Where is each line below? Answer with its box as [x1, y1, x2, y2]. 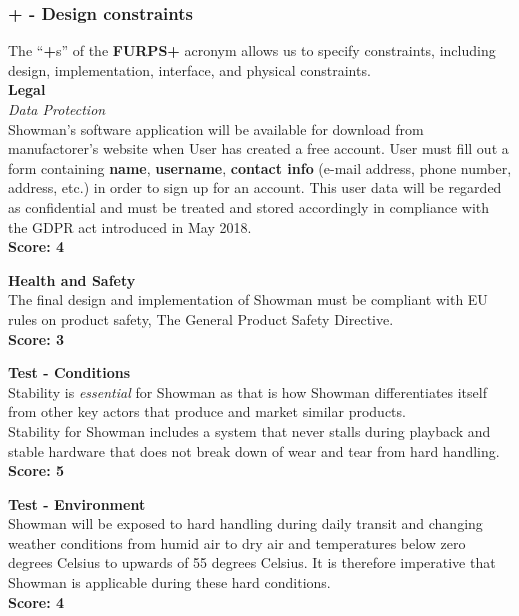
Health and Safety [8, 269, 136, 290]
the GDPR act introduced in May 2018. [8, 216, 252, 237]
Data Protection [8, 99, 106, 119]
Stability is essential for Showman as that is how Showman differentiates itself [8, 381, 487, 402]
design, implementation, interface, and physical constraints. [8, 59, 371, 80]
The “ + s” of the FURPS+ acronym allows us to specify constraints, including [8, 40, 496, 61]
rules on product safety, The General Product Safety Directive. [8, 308, 394, 329]
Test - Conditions [8, 362, 131, 383]
